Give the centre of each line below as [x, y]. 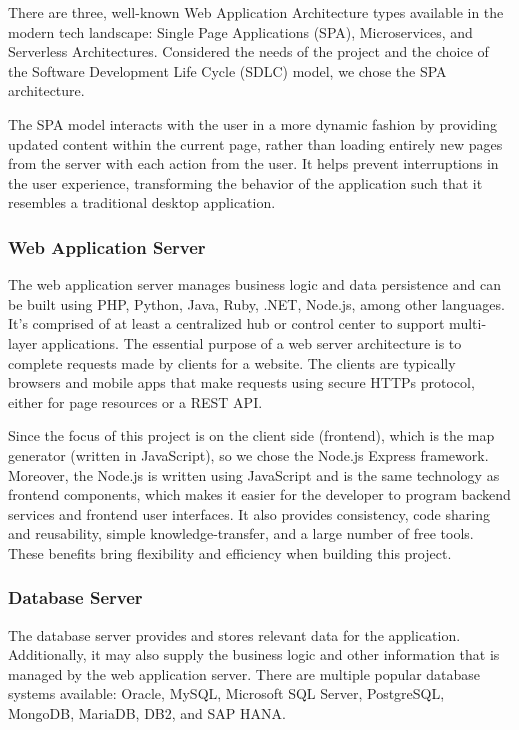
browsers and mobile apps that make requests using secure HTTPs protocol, [241, 382]
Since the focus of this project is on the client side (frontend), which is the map [251, 435]
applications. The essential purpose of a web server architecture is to [251, 342]
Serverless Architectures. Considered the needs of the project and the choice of [248, 51]
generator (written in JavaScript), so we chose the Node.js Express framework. [248, 454]
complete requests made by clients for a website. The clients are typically [232, 362]
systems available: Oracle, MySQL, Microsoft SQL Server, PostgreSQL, [226, 693]
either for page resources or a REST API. [135, 401]
